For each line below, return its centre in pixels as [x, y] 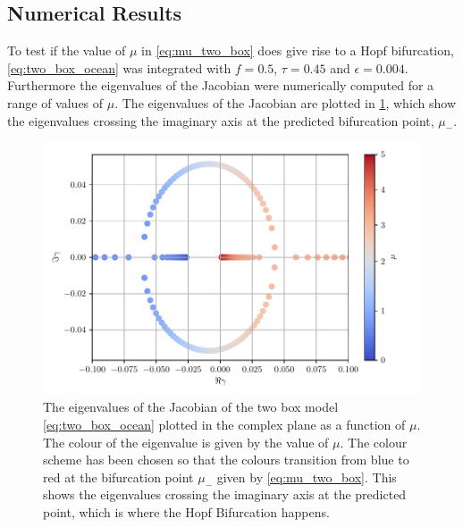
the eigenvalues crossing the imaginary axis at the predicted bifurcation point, [221, 120]
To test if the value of [67, 50]
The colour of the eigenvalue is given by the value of [186, 442]
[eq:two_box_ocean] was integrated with [119, 67]
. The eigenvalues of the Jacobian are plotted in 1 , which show [286, 102]
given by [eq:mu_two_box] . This [307, 477]
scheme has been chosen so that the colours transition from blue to [226, 460]
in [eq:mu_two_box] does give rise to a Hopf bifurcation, [298, 50]
